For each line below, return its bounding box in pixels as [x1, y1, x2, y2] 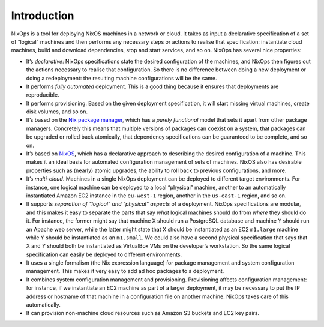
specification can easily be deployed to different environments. [26, 251, 182, 258]
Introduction [11, 9, 74, 22]
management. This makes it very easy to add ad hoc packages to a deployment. [26, 268, 224, 275]
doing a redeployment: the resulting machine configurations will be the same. [26, 74, 217, 82]
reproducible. [26, 91, 59, 98]
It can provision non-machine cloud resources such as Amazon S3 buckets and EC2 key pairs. [26, 310, 260, 317]
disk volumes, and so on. [26, 108, 88, 115]
